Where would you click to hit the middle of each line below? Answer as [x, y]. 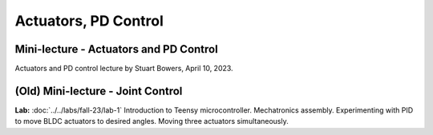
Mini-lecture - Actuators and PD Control [116, 49]
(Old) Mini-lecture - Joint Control [99, 91]
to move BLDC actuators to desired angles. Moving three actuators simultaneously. [152, 121]
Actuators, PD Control [89, 21]
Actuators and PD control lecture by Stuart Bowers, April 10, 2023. [124, 69]
